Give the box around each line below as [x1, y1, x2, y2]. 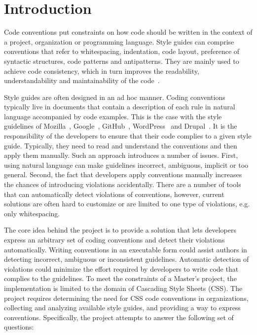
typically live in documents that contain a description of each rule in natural [4, 101, 235, 112]
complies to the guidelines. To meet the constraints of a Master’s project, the [4, 273, 237, 284]
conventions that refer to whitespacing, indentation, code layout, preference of [4, 46, 240, 56]
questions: [4, 322, 34, 332]
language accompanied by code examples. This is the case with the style [4, 111, 222, 121]
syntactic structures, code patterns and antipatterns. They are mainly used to [4, 55, 239, 66]
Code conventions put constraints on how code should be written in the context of [4, 27, 253, 37]
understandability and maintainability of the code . [4, 75, 160, 86]
